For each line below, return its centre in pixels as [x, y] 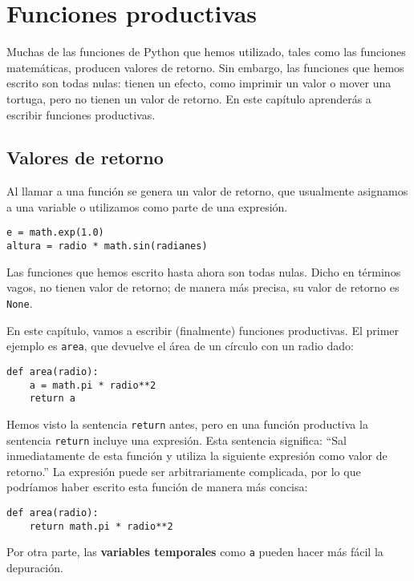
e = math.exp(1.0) [55, 233]
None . [20, 303]
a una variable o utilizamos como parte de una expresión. [147, 206]
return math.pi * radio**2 [101, 526]
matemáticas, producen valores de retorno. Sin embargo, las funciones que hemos [205, 67]
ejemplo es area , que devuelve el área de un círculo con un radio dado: [180, 346]
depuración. [35, 567]
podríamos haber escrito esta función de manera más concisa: [157, 487]
